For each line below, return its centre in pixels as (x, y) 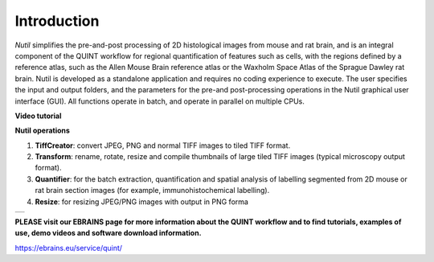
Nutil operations (42, 131)
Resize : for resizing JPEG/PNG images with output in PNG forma (142, 202)
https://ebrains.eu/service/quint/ (69, 248)
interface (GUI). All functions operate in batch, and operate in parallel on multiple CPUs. (160, 101)
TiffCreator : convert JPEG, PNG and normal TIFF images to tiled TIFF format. (163, 145)
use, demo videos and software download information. (108, 233)
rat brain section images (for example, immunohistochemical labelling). (152, 190)
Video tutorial (38, 116)
